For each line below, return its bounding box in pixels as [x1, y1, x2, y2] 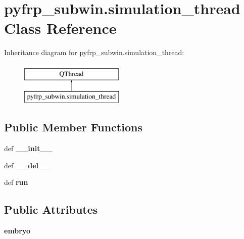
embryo [4, 225, 31, 236]
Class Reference [4, 18, 117, 38]
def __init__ [4, 143, 53, 154]
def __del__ [4, 160, 51, 170]
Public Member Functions [4, 119, 142, 135]
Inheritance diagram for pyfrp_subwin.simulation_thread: [4, 47, 184, 58]
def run [4, 177, 28, 187]
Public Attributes [4, 202, 98, 217]
